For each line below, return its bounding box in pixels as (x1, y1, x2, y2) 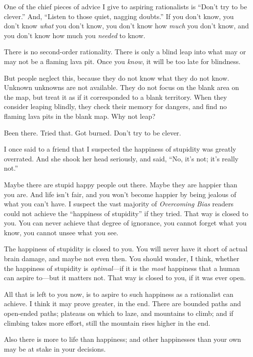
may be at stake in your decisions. (4, 343, 106, 354)
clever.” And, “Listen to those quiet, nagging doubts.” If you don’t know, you (4, 11, 234, 21)
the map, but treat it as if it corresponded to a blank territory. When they (4, 91, 227, 102)
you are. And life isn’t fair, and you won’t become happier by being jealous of (4, 189, 236, 199)
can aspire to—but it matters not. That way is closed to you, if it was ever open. (4, 272, 246, 283)
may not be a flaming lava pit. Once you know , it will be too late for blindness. (4, 56, 241, 66)
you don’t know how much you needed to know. (4, 30, 146, 40)
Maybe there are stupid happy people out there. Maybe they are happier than (4, 179, 237, 189)
